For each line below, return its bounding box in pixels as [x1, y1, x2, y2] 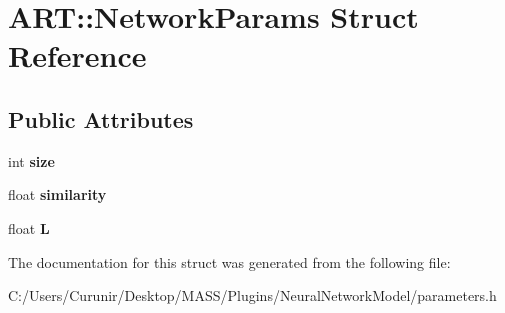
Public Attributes [8, 103, 194, 134]
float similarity [8, 184, 107, 205]
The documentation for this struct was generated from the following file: [8, 251, 451, 272]
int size [8, 150, 55, 171]
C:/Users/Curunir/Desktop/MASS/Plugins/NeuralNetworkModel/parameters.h [8, 285, 497, 306]
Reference [8, 35, 147, 76]
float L [8, 217, 50, 238]
